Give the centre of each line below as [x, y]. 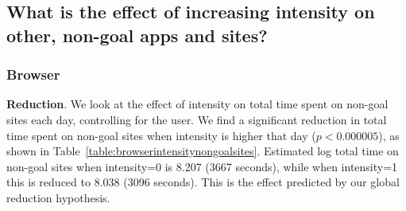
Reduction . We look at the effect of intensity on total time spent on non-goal [197, 104]
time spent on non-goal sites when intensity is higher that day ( [161, 135]
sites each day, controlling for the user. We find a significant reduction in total [197, 119]
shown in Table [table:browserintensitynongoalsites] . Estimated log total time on [203, 151]
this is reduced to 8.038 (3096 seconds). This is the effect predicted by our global [203, 182]
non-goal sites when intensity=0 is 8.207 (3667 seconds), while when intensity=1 [202, 166]
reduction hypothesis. [58, 197]
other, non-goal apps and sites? [137, 35]
